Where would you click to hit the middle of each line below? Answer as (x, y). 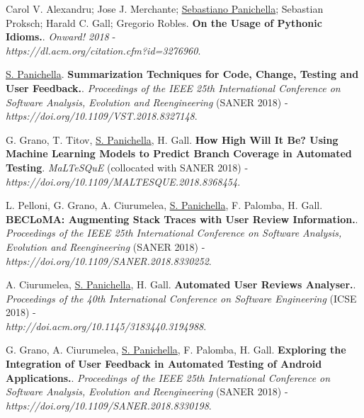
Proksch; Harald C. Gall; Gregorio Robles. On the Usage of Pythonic (164, 22)
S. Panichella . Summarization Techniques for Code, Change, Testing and (182, 74)
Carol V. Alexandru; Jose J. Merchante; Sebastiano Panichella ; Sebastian (165, 9)
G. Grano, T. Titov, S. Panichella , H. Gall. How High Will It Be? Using (172, 139)
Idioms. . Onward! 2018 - (61, 36)
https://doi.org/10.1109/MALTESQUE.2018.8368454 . (123, 181)
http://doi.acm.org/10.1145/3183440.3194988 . (106, 326)
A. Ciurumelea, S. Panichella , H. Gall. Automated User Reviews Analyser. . (181, 284)
